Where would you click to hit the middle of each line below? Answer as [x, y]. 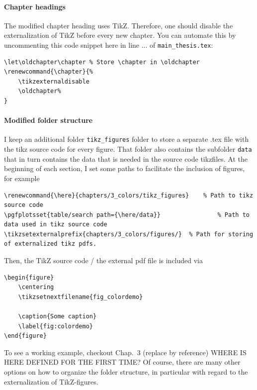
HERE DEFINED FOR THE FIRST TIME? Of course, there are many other [122, 362]
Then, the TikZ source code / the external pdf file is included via [104, 260]
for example [22, 178]
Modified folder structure [48, 120]
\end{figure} [25, 336]
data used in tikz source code [56, 225]
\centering [36, 287]
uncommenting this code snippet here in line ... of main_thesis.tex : [109, 45]
